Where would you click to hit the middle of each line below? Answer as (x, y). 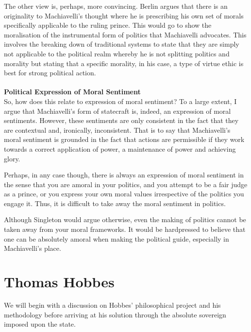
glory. (12, 158)
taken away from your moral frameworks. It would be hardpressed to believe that (125, 229)
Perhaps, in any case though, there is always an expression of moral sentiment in (124, 175)
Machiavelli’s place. (33, 248)
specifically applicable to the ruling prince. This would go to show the (108, 25)
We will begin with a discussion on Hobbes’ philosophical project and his (112, 305)
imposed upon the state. (40, 324)
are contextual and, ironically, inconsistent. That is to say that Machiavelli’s (117, 130)
